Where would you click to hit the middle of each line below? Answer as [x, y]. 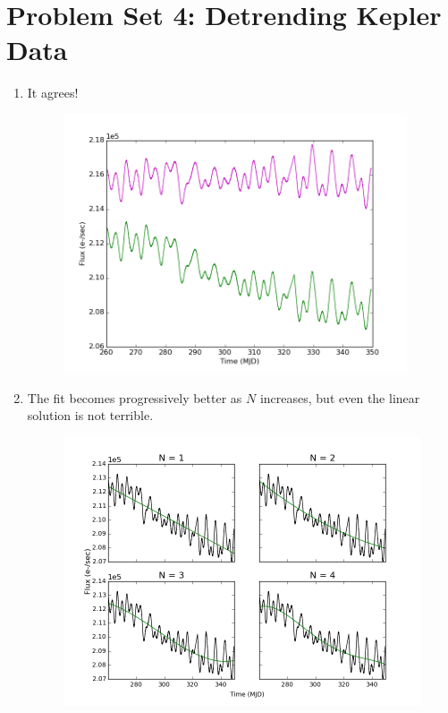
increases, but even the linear [340, 397]
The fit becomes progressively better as [135, 397]
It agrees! [53, 93]
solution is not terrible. [90, 415]
